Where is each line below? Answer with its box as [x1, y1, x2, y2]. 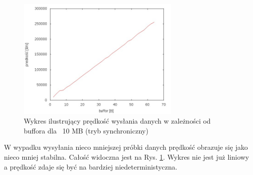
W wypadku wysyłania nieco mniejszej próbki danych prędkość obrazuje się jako [4, 142, 248, 152]
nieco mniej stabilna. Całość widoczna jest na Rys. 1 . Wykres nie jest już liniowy [4, 151, 249, 162]
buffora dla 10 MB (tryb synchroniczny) [24, 125, 149, 135]
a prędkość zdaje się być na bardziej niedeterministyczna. [4, 161, 177, 172]
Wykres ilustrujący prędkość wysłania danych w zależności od [24, 116, 211, 126]
